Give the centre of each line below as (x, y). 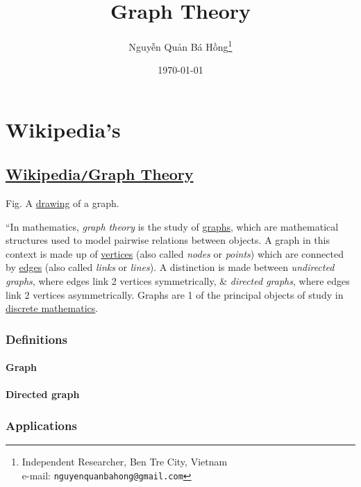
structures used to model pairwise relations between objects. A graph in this (168, 240)
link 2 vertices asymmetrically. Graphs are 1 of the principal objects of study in (175, 294)
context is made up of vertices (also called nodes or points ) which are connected (175, 253)
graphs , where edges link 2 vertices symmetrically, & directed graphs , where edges (178, 280)
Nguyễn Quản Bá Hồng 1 (180, 46)
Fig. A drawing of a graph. (62, 203)
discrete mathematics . (52, 308)
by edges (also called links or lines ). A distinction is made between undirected (170, 267)
